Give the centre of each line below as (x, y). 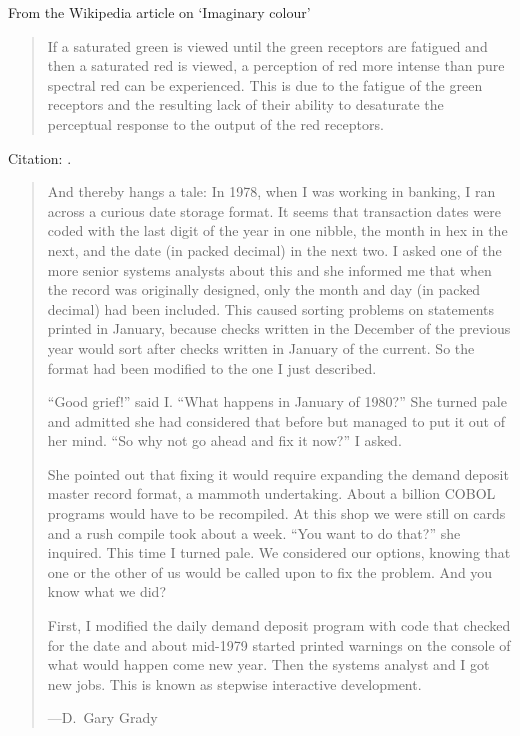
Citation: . (40, 157)
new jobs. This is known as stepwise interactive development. (234, 683)
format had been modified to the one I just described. (212, 367)
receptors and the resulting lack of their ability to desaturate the (245, 104)
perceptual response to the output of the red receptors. (215, 123)
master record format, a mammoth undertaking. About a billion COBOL (271, 493)
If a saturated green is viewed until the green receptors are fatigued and (267, 45)
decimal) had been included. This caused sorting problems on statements (270, 308)
